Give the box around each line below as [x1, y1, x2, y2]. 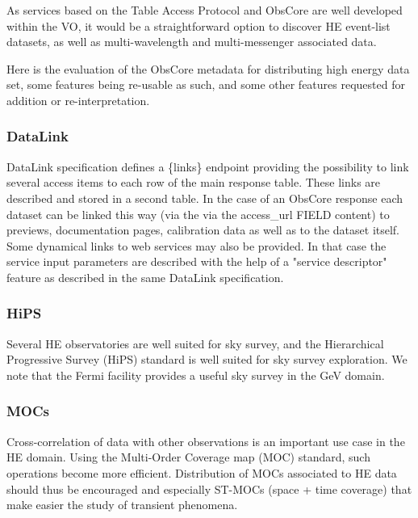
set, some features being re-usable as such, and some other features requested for [6, 76, 405, 93]
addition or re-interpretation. [6, 91, 150, 108]
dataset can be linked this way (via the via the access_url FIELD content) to [6, 205, 390, 222]
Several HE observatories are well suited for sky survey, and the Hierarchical [6, 335, 384, 352]
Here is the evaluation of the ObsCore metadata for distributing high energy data [6, 60, 410, 77]
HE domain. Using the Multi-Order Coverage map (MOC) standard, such [6, 449, 370, 465]
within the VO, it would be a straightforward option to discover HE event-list [6, 17, 391, 34]
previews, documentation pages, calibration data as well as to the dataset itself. [6, 221, 400, 238]
